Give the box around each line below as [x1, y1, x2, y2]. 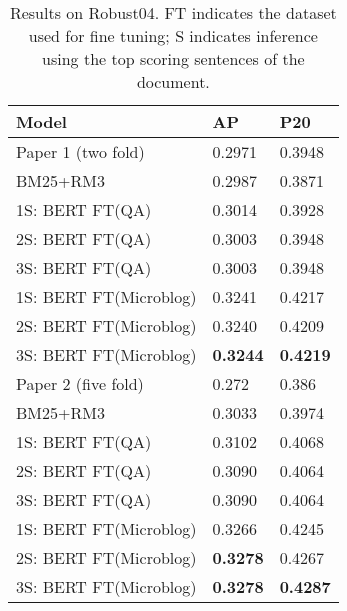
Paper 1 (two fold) [16, 140, 145, 163]
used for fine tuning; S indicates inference [28, 24, 318, 47]
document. [136, 70, 210, 93]
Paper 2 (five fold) [16, 372, 144, 395]
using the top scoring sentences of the [42, 47, 305, 70]
